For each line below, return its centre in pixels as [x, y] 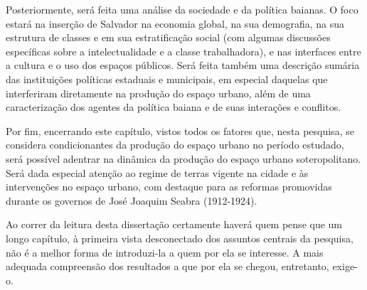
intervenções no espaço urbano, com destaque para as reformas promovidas [169, 187]
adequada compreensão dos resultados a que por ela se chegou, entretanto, [167, 266]
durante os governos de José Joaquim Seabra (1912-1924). [132, 200]
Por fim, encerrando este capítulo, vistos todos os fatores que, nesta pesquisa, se [180, 130]
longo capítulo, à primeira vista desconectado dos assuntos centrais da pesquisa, [180, 238]
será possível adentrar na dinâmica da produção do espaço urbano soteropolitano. [183, 158]
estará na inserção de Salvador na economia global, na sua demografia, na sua [175, 23]
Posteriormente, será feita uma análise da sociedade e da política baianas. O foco [182, 9]
